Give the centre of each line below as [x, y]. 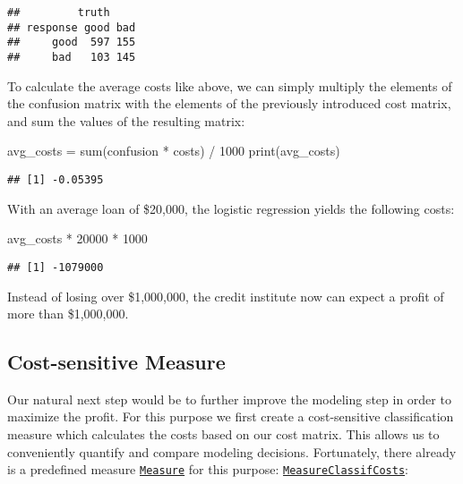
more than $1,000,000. [68, 314]
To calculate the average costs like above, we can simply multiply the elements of [230, 85]
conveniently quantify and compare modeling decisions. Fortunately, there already [232, 451]
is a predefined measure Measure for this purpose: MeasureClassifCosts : [208, 469]
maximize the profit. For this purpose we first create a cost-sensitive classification [231, 416]
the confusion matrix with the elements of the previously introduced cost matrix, [229, 103]
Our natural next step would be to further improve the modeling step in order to [229, 399]
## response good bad [72, 27]
